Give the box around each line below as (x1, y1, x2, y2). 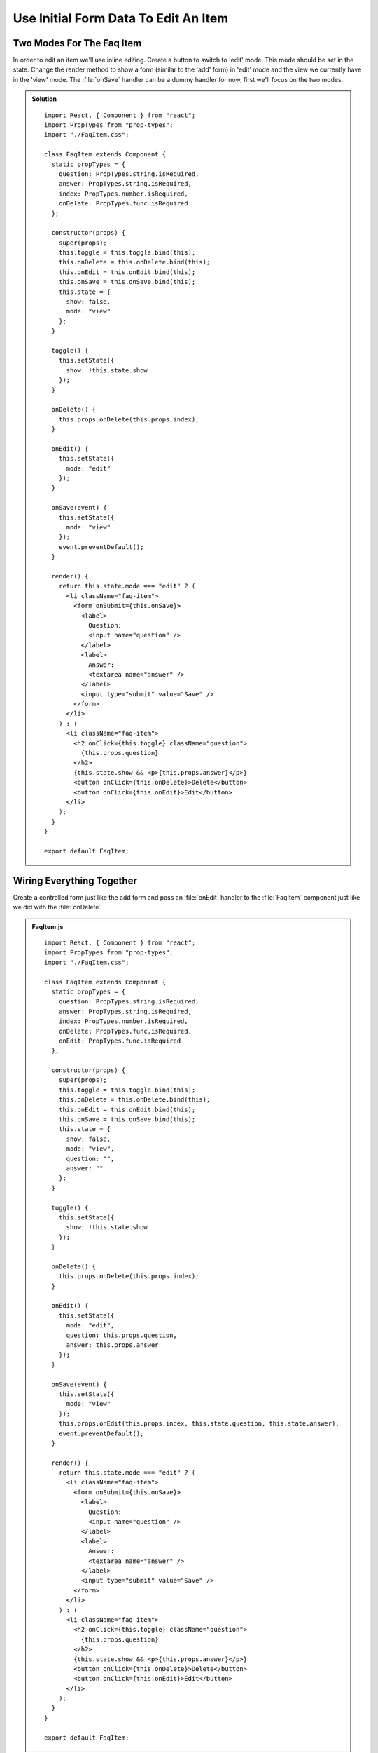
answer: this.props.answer (66, 1341, 159, 1349)
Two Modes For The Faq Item (13, 37, 142, 49)
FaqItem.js (31, 922, 64, 930)
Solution (31, 95, 57, 103)
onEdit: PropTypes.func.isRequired (58, 1036, 181, 1045)
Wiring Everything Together (13, 874, 138, 886)
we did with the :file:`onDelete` (13, 903, 101, 912)
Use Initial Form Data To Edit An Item (13, 11, 229, 26)
